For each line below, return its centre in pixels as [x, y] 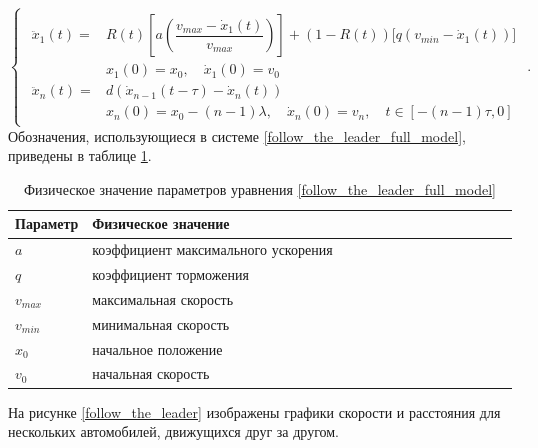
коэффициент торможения [170, 274]
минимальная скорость [161, 323]
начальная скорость [151, 373]
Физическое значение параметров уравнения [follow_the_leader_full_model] [260, 188]
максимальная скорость [163, 298]
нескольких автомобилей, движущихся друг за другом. [174, 431]
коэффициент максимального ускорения [212, 249]
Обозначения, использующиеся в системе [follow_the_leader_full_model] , [237, 135]
